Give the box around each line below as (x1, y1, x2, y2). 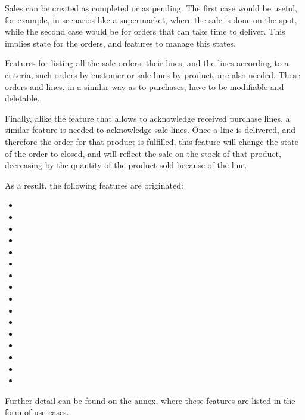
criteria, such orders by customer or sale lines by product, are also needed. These (5, 68, 300, 81)
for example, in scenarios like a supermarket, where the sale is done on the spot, (5, 13, 297, 26)
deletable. (5, 92, 40, 104)
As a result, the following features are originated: (5, 178, 183, 191)
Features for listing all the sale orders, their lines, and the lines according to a (5, 57, 289, 69)
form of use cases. (5, 406, 69, 418)
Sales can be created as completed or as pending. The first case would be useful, (5, 2, 297, 14)
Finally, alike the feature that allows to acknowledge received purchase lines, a (5, 112, 290, 124)
